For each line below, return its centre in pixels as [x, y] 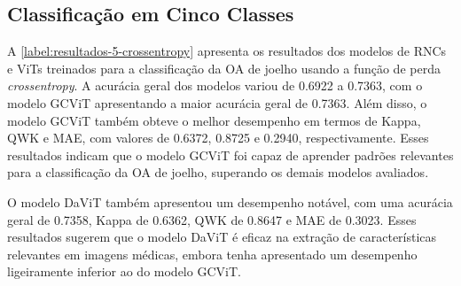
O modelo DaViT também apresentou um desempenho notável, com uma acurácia [230, 201]
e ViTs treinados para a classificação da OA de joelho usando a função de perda [224, 68]
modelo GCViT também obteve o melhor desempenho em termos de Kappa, [214, 120]
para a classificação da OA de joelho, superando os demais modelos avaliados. [218, 172]
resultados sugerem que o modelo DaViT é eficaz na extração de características [222, 237]
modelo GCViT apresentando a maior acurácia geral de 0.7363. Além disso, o [217, 102]
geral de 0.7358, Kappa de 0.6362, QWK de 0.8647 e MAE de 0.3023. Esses [212, 219]
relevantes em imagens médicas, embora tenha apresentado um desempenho [212, 254]
